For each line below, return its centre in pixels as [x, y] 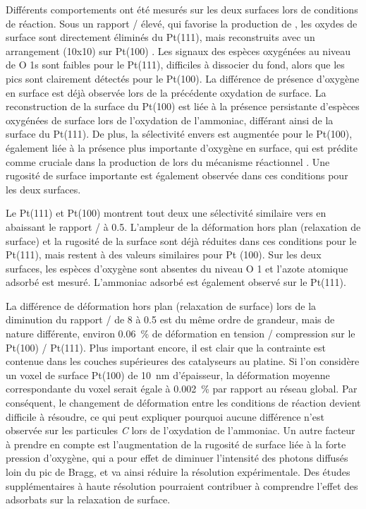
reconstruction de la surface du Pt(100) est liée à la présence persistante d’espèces [183, 106]
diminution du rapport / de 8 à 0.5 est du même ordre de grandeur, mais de [170, 319]
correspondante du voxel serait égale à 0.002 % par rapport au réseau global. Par [182, 389]
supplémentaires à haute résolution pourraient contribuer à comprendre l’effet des [182, 485]
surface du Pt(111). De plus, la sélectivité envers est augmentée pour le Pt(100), [179, 134]
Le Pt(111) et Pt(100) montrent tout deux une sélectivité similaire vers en [166, 213]
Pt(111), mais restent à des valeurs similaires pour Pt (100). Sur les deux [164, 254]
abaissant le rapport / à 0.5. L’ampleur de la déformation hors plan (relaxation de [183, 226]
